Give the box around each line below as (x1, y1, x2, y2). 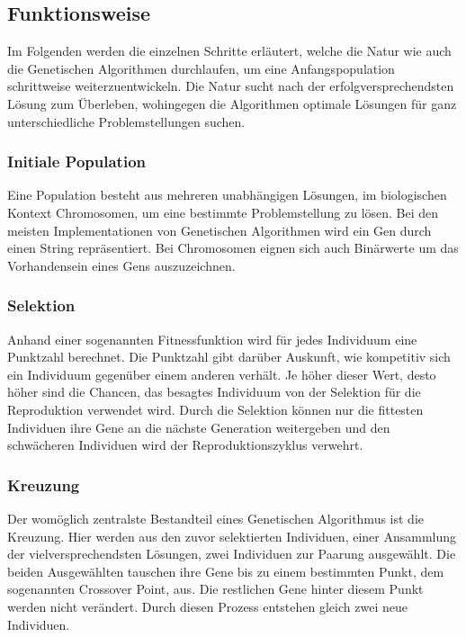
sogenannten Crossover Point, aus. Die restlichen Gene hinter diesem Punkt (7, 579, 424, 598)
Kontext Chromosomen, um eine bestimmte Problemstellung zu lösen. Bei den (7, 202, 439, 221)
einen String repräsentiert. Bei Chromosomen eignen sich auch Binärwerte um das (7, 238, 459, 257)
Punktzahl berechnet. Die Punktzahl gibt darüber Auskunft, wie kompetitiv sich (7, 347, 451, 366)
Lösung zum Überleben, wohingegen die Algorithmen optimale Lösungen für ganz (7, 94, 457, 112)
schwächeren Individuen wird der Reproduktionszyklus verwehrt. (7, 435, 363, 454)
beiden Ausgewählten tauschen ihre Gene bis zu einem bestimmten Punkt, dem (7, 561, 444, 580)
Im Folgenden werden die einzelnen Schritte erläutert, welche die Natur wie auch (7, 41, 452, 60)
